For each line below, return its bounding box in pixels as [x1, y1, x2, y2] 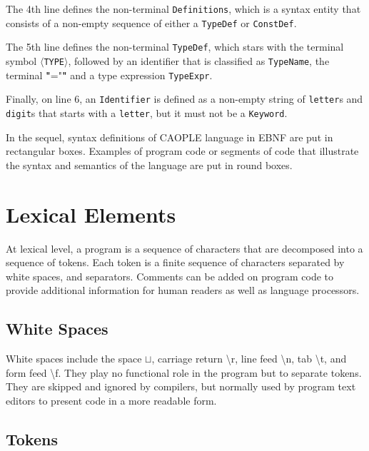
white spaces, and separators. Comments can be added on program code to [6, 268, 334, 283]
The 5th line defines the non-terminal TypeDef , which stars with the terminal [6, 39, 344, 54]
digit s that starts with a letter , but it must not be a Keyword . [6, 105, 288, 120]
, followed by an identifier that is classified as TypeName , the [68, 53, 330, 68]
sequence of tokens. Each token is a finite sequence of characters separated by [6, 255, 345, 270]
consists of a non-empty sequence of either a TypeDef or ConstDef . [6, 15, 297, 30]
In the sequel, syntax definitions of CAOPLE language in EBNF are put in [6, 129, 333, 144]
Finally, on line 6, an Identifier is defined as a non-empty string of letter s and [6, 91, 363, 106]
